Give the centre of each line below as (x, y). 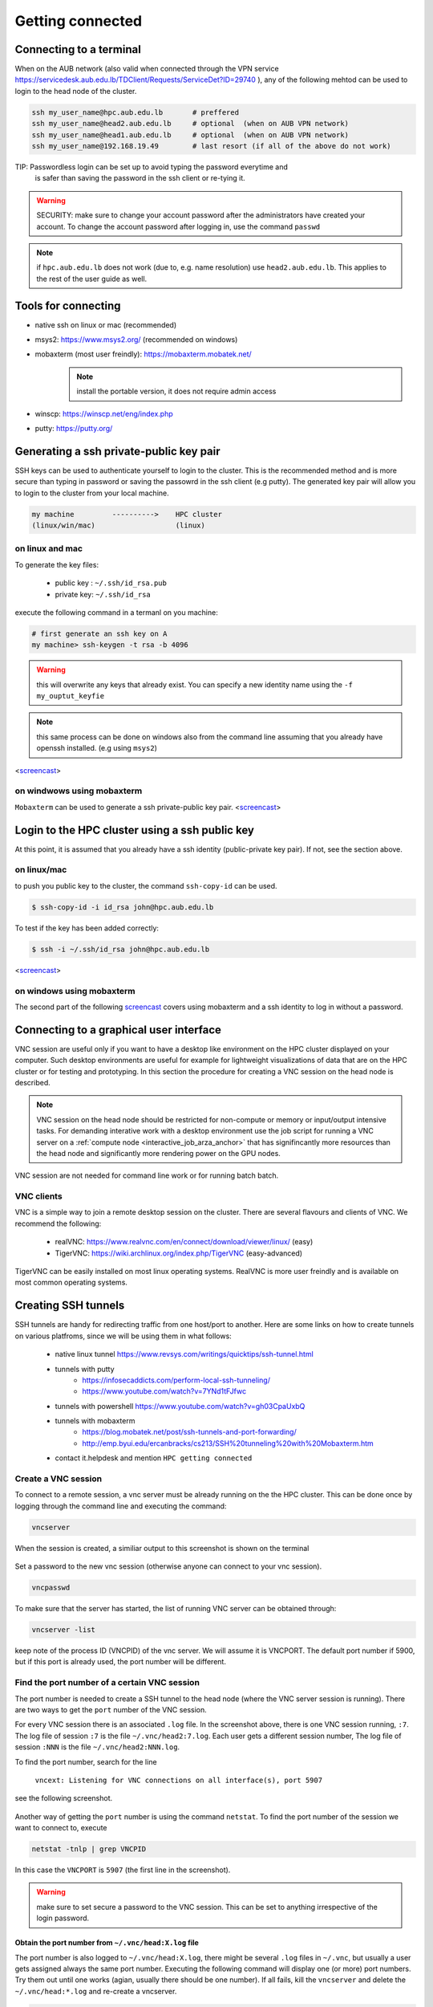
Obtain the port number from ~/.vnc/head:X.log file (107, 1943)
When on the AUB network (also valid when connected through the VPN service (147, 69)
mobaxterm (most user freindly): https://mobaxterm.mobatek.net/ (143, 354)
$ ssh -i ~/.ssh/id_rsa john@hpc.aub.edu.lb (121, 949)
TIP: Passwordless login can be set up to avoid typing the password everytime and (151, 167)
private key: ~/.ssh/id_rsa (103, 594)
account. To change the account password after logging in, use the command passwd (178, 226)
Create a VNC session (59, 1479)
